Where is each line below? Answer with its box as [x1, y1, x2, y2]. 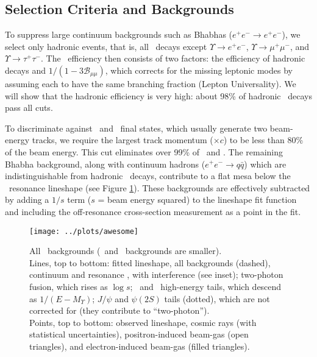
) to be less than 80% [223, 133, 304, 146]
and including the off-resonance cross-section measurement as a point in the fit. [5, 205, 301, 217]
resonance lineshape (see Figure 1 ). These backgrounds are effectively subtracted [9, 181, 310, 194]
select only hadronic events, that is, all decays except [5, 40, 207, 52]
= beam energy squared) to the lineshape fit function [98, 193, 297, 206]
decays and [5, 63, 46, 76]
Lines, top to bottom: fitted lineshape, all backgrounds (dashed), [29, 256, 271, 269]
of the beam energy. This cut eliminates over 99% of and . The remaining [5, 145, 283, 158]
